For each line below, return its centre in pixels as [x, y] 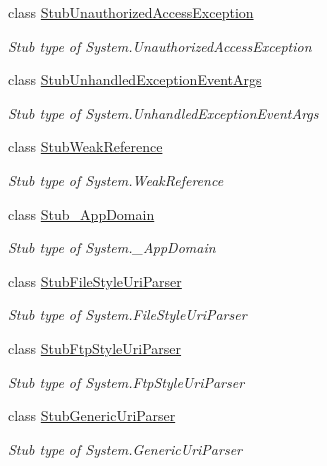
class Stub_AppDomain [81, 213]
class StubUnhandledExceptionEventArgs [135, 79]
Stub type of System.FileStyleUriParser [127, 314]
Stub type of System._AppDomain [112, 247]
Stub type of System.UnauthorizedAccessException [160, 45]
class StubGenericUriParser [92, 415]
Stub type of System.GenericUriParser [125, 448]
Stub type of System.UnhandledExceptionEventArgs [163, 112]
